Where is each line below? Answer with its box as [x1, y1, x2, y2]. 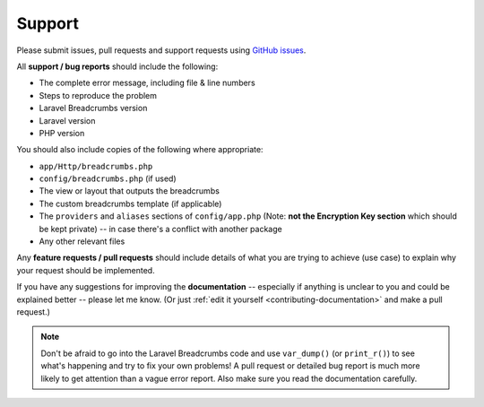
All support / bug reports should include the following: [16, 61, 219, 72]
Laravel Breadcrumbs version [39, 103, 148, 114]
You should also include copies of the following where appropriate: [16, 144, 264, 155]
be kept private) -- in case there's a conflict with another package [39, 223, 282, 234]
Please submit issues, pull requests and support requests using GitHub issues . [16, 45, 307, 56]
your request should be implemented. [16, 264, 156, 275]
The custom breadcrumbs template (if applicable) [39, 198, 222, 209]
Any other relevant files [39, 236, 125, 247]
